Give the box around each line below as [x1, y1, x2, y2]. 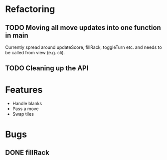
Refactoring [5, 3, 55, 15]
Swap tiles [12, 111, 34, 117]
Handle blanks [12, 101, 42, 107]
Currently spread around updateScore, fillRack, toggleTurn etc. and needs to [5, 44, 162, 50]
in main [5, 31, 28, 39]
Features [5, 84, 43, 95]
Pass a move [12, 106, 39, 112]
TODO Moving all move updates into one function [5, 23, 161, 32]
